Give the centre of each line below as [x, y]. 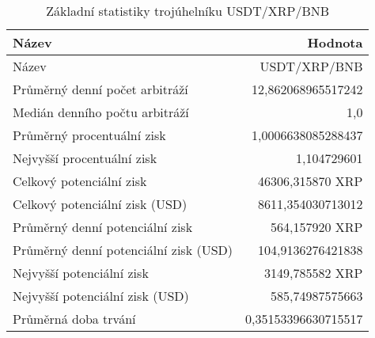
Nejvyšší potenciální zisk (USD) [101, 296]
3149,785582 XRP [314, 273]
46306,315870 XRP [311, 181]
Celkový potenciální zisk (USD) [100, 204]
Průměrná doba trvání [74, 319]
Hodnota [335, 42]
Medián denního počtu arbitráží [101, 112]
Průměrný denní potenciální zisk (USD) [123, 250]
